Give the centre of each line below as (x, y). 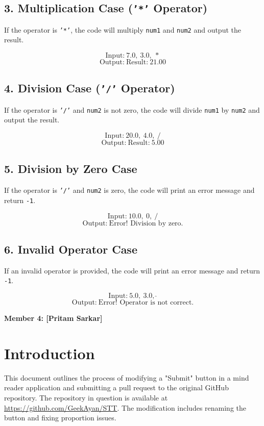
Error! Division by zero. (146, 223)
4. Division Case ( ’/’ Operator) (90, 88)
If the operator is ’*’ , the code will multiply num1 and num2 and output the (123, 29)
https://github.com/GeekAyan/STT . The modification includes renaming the (125, 407)
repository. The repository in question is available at (86, 397)
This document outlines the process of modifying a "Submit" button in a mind (127, 377)
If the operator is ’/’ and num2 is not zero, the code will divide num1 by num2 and (132, 109)
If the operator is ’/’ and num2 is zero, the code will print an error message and (129, 190)
